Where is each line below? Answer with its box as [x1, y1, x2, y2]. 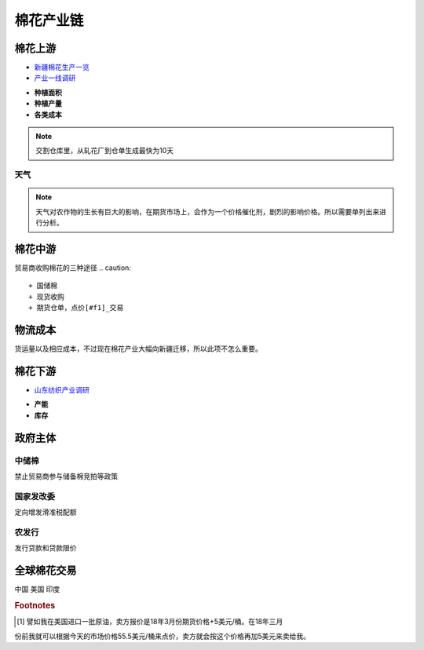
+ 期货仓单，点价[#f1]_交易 [28, 303, 124, 312]
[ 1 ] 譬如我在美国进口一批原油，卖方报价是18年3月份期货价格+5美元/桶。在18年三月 [16, 617, 283, 626]
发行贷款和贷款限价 [14, 543, 77, 553]
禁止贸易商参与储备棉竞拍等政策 [14, 471, 118, 480]
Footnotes [14, 600, 56, 611]
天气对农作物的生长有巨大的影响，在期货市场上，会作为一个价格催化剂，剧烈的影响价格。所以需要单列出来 [35, 206, 380, 216]
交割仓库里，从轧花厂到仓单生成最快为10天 [35, 146, 174, 155]
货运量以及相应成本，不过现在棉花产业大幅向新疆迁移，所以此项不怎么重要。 [14, 344, 262, 353]
